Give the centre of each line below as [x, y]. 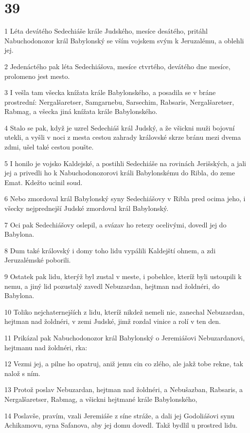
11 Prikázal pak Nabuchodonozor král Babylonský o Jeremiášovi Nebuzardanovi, [125, 337]
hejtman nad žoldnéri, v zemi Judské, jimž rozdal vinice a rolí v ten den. [113, 321]
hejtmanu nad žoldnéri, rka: [46, 347]
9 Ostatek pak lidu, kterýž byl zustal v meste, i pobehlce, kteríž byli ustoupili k [123, 276]
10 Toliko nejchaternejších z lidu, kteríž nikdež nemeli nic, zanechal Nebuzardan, [125, 311]
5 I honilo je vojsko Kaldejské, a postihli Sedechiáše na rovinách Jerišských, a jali [125, 163]
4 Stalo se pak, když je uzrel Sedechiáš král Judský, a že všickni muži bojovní [120, 127]
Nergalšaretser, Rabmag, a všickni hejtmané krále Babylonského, [101, 399]
